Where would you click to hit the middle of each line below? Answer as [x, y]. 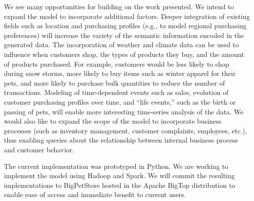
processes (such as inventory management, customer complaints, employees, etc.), [126, 130]
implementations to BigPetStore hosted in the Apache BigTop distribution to [120, 185]
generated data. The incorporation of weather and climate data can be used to [121, 45]
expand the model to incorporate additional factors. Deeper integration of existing [127, 16]
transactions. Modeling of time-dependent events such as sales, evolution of [116, 92]
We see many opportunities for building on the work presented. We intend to [119, 6]
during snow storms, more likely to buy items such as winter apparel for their [120, 73]
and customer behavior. [39, 149]
